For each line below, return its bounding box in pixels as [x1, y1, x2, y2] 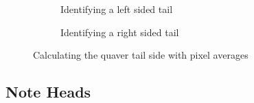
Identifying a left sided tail [60, 2, 173, 16]
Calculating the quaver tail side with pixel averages [33, 48, 249, 62]
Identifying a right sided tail [60, 25, 179, 39]
